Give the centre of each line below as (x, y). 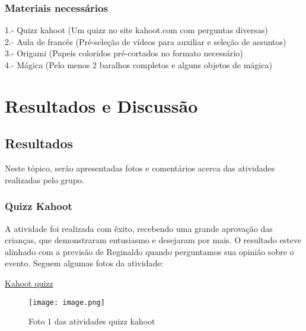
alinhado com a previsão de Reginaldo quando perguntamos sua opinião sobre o (149, 251)
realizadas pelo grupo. (44, 179)
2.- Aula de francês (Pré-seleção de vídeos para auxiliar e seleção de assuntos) (146, 41)
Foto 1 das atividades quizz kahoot (92, 321)
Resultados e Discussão (101, 105)
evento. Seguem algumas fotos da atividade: (84, 263)
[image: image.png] (67, 302)
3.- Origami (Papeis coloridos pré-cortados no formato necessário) (124, 53)
